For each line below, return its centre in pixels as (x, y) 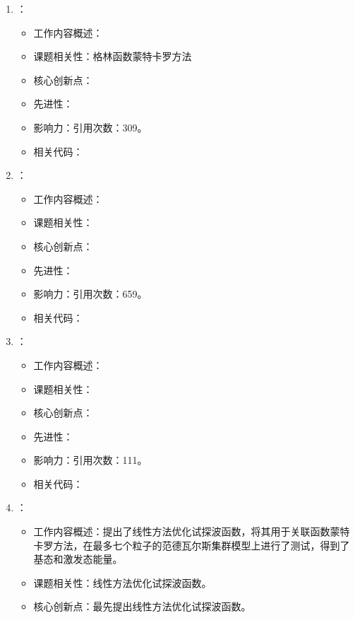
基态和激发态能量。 (78, 559)
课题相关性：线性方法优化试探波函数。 (122, 582)
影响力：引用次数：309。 (90, 127)
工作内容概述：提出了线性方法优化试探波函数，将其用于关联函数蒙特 (192, 531)
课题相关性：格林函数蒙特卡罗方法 (113, 56)
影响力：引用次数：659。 (90, 294)
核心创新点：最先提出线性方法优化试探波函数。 (142, 606)
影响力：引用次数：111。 (90, 460)
